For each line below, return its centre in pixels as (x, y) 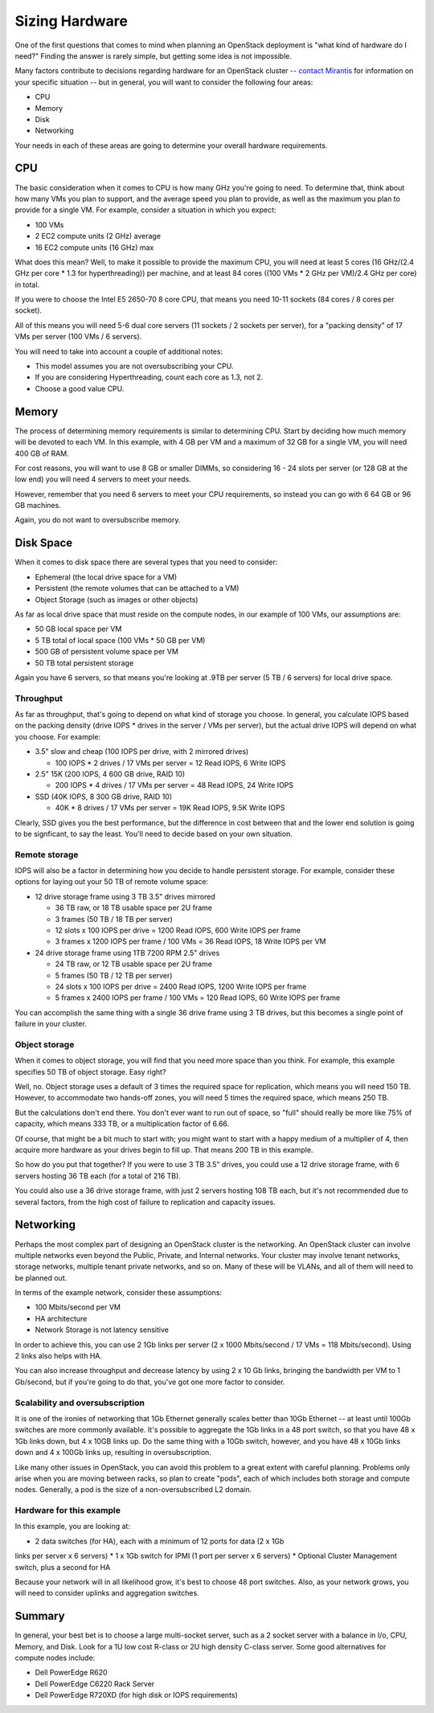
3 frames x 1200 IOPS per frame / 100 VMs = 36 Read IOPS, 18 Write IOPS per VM (190, 941)
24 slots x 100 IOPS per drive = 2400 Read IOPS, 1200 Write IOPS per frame (181, 986)
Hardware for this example (68, 1510)
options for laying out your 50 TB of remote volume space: (112, 882)
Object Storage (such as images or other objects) (117, 600)
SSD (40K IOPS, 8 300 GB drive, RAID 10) (104, 797)
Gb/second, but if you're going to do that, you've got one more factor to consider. (150, 1382)
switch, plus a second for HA (63, 1567)
